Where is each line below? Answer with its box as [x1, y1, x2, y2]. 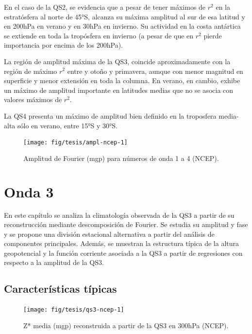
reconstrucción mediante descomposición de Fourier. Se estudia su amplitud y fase [4, 219, 248, 229]
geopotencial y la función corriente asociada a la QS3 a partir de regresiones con [4, 247, 243, 258]
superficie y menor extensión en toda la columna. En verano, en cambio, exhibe [4, 75, 240, 86]
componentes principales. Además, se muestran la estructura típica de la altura [4, 238, 239, 248]
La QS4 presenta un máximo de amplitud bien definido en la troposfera [4, 110, 217, 121]
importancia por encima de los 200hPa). [4, 40, 123, 50]
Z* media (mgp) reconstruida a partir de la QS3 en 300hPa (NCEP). [23, 320, 229, 330]
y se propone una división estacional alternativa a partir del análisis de [4, 229, 215, 239]
